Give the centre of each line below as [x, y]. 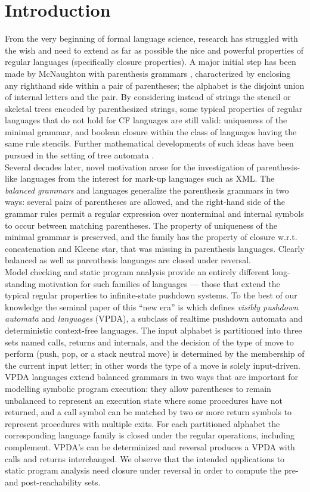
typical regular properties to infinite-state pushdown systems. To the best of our [151, 295]
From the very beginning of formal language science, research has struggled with [151, 38]
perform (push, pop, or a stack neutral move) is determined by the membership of [155, 354]
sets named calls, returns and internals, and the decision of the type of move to [149, 342]
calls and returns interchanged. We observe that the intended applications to [145, 458]
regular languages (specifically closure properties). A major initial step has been [151, 62]
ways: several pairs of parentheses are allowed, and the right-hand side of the [145, 202]
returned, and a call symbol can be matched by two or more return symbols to [148, 412]
